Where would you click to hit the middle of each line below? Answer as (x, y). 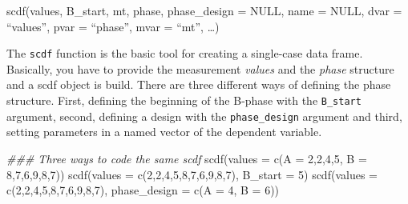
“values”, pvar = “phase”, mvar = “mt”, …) (113, 26)
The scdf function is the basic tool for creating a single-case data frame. (185, 53)
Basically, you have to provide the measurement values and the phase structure (200, 68)
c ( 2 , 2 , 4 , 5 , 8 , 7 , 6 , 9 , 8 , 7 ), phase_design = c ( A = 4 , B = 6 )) (143, 190)
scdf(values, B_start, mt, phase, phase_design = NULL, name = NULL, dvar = (204, 10)
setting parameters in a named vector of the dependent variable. (164, 132)
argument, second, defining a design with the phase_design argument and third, (204, 116)
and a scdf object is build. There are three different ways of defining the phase (199, 84)
